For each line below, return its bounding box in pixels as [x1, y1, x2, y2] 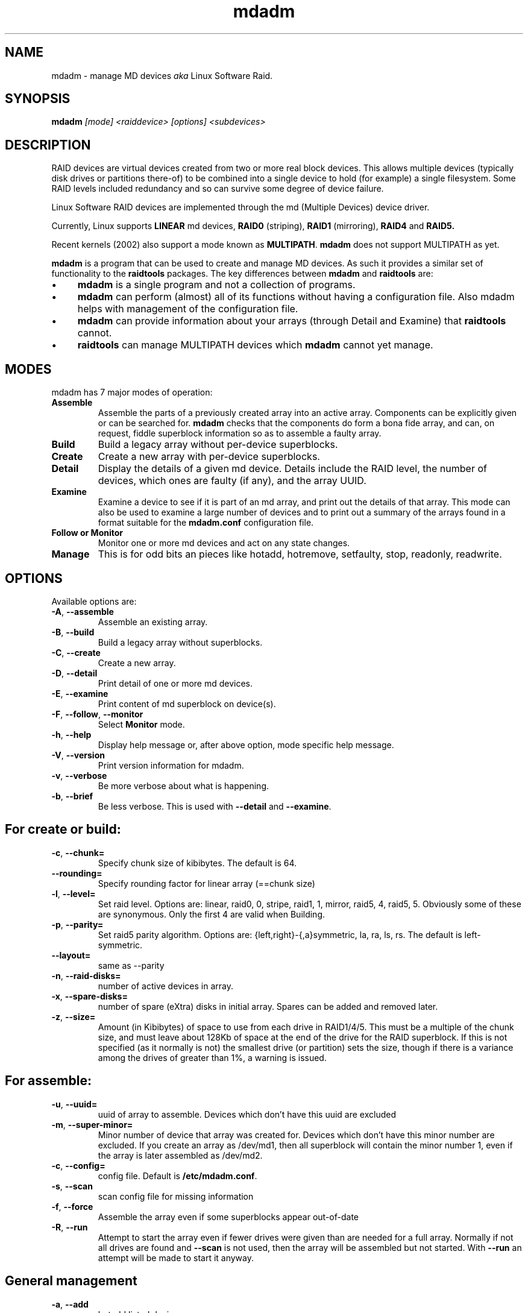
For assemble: [5, 1073, 92, 1089]
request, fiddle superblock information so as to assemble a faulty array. [98, 428, 382, 439]
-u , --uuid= [51, 1098, 98, 1109]
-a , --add [51, 1299, 89, 1309]
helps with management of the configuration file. [77, 303, 298, 315]
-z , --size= [51, 1011, 96, 1022]
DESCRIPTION [5, 137, 91, 153]
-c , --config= [51, 1160, 105, 1171]
